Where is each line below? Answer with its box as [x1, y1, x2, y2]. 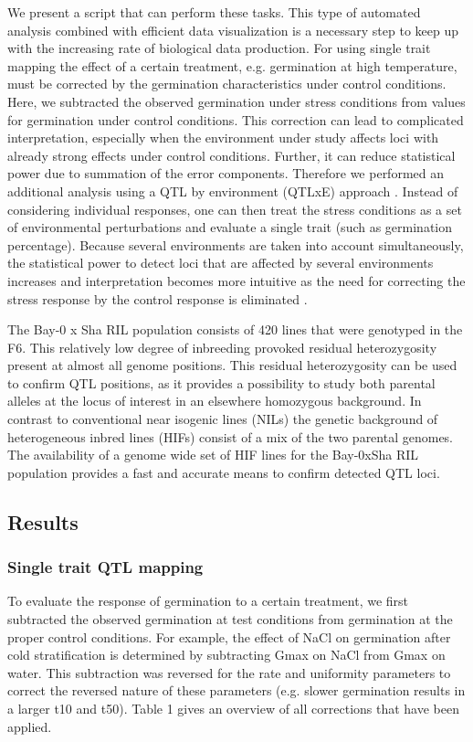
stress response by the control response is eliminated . [7, 289, 308, 308]
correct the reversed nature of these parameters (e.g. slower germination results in [7, 681, 466, 700]
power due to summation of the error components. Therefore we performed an [7, 164, 445, 183]
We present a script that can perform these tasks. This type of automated [7, 3, 421, 21]
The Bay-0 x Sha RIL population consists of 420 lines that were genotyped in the [7, 320, 463, 339]
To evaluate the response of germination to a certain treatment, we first [7, 591, 409, 610]
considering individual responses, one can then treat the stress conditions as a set [7, 199, 462, 218]
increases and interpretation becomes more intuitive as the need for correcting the [7, 270, 466, 290]
